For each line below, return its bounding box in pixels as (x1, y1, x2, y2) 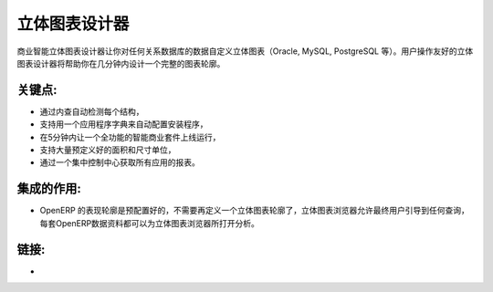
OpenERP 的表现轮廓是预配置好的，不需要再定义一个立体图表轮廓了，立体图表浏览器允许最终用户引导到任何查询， (39, 205, 470, 216)
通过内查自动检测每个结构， (39, 106, 144, 117)
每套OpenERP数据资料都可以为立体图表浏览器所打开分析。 (39, 217, 260, 228)
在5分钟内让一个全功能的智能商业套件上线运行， (39, 131, 221, 142)
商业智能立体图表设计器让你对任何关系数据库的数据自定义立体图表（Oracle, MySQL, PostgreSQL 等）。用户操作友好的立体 (16, 46, 474, 57)
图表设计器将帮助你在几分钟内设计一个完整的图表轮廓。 (16, 57, 226, 68)
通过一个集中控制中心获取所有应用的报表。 (39, 157, 200, 168)
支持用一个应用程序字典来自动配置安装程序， (39, 119, 208, 130)
